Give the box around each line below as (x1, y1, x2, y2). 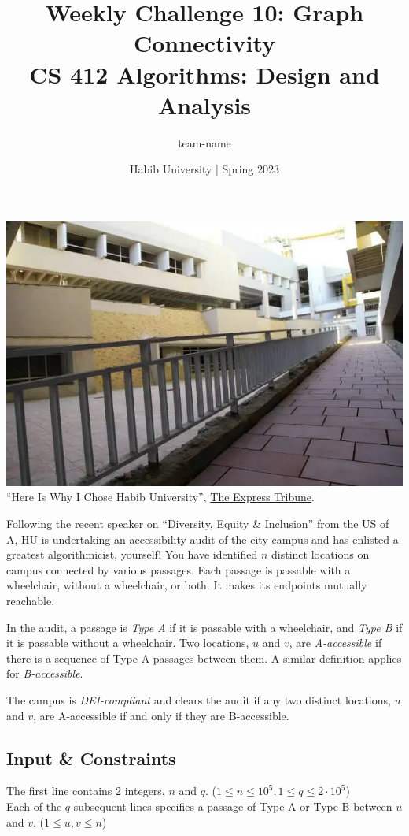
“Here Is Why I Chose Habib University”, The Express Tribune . (6, 489, 315, 505)
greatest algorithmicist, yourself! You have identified (6, 546, 258, 563)
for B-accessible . (6, 665, 83, 682)
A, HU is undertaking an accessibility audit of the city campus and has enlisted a (6, 530, 399, 547)
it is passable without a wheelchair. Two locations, (6, 634, 249, 651)
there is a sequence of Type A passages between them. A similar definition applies (6, 649, 402, 666)
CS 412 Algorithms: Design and (29, 58, 380, 90)
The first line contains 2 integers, (6, 782, 165, 799)
